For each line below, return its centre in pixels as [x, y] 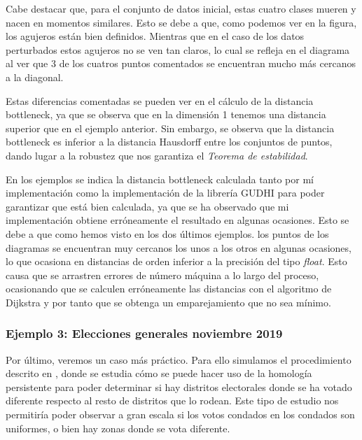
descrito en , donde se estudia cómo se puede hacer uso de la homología [159, 373]
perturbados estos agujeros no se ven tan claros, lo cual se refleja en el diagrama [178, 49]
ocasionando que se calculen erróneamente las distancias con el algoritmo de [169, 289]
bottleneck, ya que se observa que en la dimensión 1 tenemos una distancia [166, 114]
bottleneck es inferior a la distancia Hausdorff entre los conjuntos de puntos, [169, 142]
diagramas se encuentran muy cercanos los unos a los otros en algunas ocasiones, [179, 247]
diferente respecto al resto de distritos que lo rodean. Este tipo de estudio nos [172, 400]
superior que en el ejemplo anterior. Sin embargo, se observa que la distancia [170, 128]
